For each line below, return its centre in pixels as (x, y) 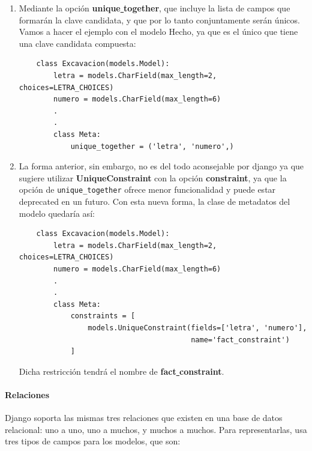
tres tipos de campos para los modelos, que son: (93, 441)
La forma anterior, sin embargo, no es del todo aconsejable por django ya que (161, 166)
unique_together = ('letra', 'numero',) (152, 146)
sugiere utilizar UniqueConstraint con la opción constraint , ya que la (153, 177)
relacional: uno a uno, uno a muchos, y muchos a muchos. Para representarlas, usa (156, 429)
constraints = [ (103, 316)
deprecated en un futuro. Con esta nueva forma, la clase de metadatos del (154, 201)
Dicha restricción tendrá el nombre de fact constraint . (121, 371)
